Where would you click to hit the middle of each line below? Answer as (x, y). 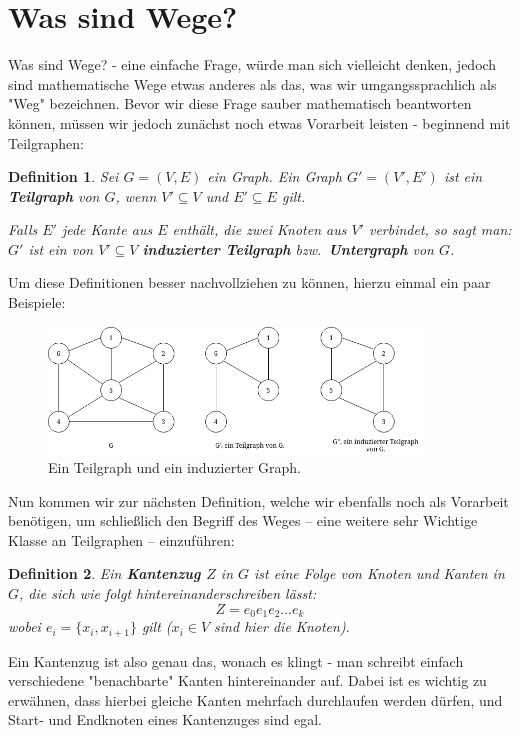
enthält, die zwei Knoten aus (259, 229)
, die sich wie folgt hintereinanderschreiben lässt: (168, 593)
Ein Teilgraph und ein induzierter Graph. (174, 467)
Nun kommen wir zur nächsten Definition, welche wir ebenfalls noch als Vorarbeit (258, 500)
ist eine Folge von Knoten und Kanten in (379, 573)
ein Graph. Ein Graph (274, 176)
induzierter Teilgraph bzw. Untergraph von (288, 248)
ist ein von (61, 248)
